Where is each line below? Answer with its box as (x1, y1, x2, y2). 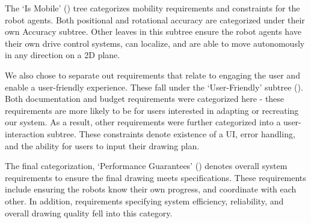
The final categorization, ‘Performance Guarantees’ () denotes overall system (5, 159, 288, 172)
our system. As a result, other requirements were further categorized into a (5, 116, 281, 128)
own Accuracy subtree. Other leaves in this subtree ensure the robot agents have (5, 25, 301, 38)
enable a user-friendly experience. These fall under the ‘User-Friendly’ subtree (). (5, 80, 303, 93)
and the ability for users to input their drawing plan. (5, 139, 200, 152)
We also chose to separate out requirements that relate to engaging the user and (5, 68, 300, 81)
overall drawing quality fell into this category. (5, 206, 173, 219)
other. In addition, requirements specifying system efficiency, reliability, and (5, 194, 284, 207)
